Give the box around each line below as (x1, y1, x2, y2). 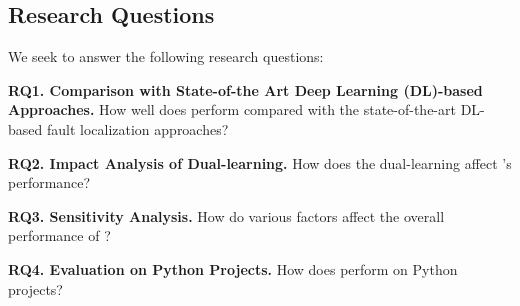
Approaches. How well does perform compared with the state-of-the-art (8, 99, 456, 120)
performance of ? (8, 225, 111, 246)
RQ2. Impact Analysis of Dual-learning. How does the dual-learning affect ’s (8, 152, 512, 173)
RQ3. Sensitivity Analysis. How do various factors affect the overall (8, 205, 445, 226)
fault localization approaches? (46, 118, 229, 139)
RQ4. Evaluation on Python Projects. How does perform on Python (8, 258, 458, 279)
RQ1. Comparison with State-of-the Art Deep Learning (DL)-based (8, 79, 483, 100)
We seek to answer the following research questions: (8, 46, 324, 67)
